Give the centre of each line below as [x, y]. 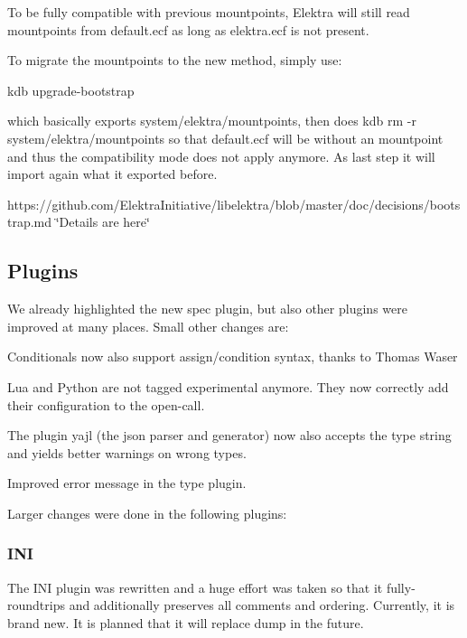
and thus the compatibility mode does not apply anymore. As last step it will [221, 156]
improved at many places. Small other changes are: [148, 326]
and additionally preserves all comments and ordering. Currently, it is [262, 605]
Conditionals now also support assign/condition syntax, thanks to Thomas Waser [233, 357]
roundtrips [36, 605]
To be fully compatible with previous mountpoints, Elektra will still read [209, 12]
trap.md [30, 222]
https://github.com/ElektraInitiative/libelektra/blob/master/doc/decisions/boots [234, 204]
